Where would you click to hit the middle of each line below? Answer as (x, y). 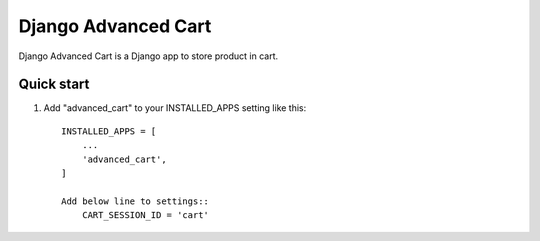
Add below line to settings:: (135, 201)
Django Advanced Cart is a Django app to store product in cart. (148, 56)
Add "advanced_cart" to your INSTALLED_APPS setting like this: (175, 108)
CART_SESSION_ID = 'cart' (145, 215)
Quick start (54, 84)
